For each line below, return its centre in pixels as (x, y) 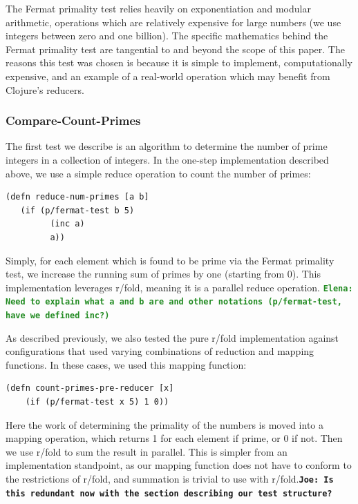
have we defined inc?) (58, 316)
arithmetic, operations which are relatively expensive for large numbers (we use (173, 22)
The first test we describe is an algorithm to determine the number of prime (167, 146)
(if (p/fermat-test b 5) (77, 210)
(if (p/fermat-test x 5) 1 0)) (97, 402)
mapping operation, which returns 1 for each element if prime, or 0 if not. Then (174, 438)
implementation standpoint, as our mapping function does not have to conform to (179, 465)
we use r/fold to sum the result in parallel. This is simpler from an (147, 451)
